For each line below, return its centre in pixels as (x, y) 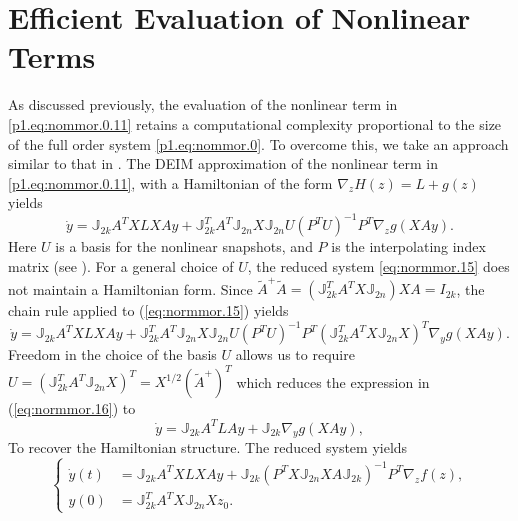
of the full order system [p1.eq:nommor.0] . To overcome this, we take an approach (258, 143)
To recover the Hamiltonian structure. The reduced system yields (208, 447)
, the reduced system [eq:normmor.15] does (378, 265)
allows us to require (295, 354)
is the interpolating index (408, 246)
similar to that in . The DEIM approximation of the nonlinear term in (223, 163)
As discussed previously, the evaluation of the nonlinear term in (203, 104)
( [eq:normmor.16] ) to (72, 408)
